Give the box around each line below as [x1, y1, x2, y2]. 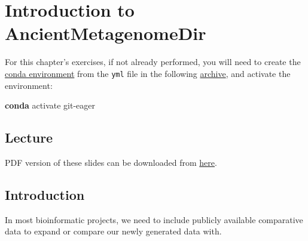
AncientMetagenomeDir [5, 21, 206, 45]
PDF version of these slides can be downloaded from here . [5, 156, 217, 168]
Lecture [5, 128, 53, 147]
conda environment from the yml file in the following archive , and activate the [5, 67, 291, 79]
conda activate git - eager [5, 99, 96, 112]
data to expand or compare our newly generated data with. [5, 225, 222, 237]
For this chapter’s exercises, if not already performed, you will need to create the [5, 55, 301, 68]
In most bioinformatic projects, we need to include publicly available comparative [5, 213, 303, 225]
